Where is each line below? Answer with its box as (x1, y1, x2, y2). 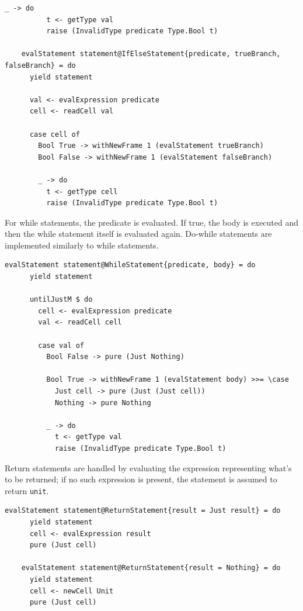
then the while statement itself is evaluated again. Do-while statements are (5, 227, 272, 240)
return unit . (5, 484, 49, 496)
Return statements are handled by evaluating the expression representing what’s (5, 461, 292, 474)
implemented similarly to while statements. (5, 239, 159, 251)
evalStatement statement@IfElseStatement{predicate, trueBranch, (21, 50, 281, 58)
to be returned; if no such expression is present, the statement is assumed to (5, 473, 277, 485)
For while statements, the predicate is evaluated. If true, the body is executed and (5, 216, 299, 228)
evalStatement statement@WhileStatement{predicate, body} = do (5, 261, 256, 270)
